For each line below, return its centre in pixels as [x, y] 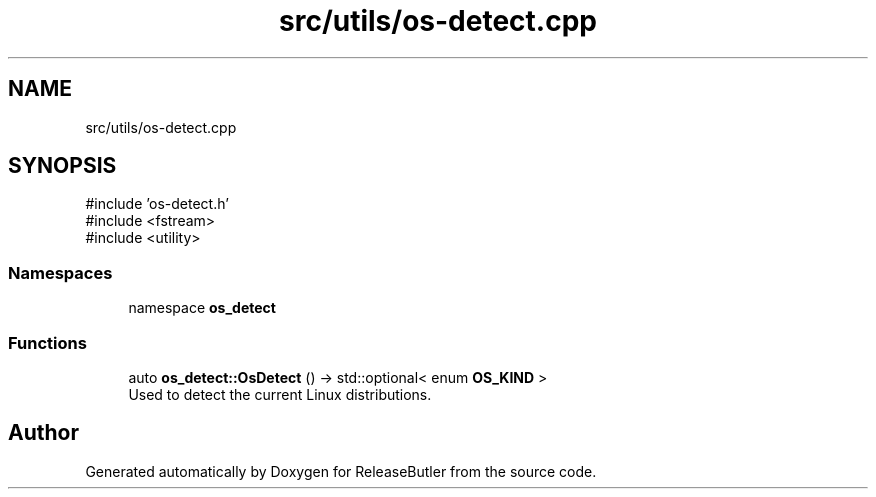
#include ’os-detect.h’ [157, 204]
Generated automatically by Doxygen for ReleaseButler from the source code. [341, 471]
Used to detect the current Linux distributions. [280, 394]
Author [43, 433]
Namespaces [60, 272]
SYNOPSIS [62, 166]
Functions [47, 342]
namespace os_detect [202, 308]
